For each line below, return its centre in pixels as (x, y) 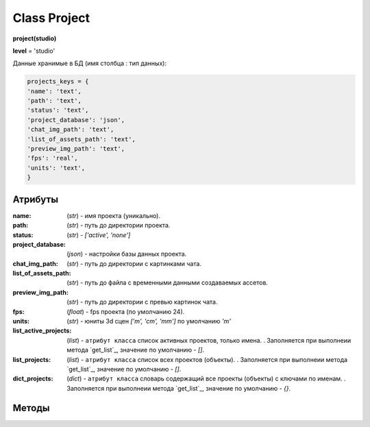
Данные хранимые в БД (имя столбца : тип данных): (90, 63)
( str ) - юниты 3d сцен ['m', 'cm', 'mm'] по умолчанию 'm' (149, 321)
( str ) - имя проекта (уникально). (114, 215)
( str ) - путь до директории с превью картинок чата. (142, 302)
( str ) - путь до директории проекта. (119, 225)
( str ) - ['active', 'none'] (99, 235)
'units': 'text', (56, 168)
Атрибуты (35, 199)
